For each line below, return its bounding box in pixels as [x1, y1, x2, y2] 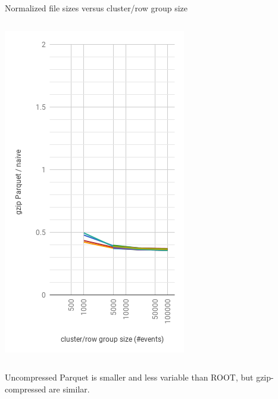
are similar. [49, 382, 90, 395]
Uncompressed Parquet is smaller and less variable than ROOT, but [5, 371, 254, 383]
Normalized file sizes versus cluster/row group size [5, 2, 188, 14]
